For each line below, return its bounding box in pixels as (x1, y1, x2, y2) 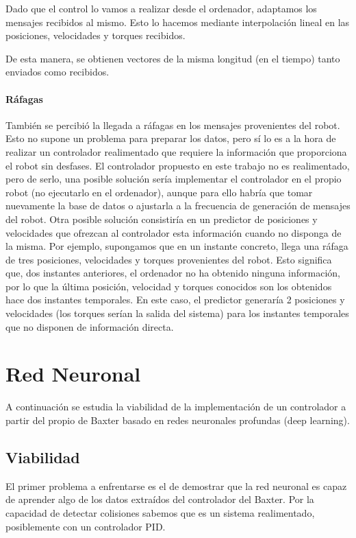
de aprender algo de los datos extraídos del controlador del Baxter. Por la (5, 492, 314, 506)
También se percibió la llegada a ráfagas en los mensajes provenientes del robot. (5, 117, 340, 132)
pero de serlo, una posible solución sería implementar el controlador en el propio (5, 172, 342, 186)
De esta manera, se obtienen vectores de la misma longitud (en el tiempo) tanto (5, 51, 340, 65)
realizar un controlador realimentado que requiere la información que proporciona (5, 144, 347, 159)
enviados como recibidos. (5, 65, 110, 79)
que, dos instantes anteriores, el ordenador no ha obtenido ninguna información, (5, 266, 341, 280)
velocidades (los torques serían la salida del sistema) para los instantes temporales (5, 306, 349, 320)
